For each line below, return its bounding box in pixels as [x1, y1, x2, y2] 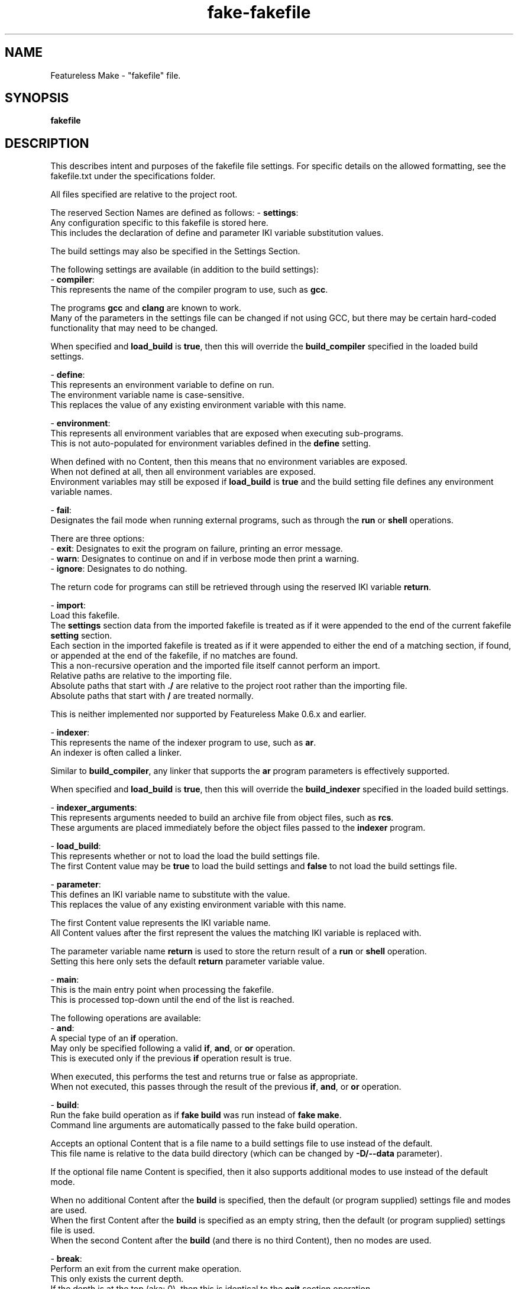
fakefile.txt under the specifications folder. [50, 171, 216, 182]
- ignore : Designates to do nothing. [50, 563, 187, 574]
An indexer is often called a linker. [50, 747, 182, 758]
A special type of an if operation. [50, 1033, 178, 1044]
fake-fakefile [207, 2, 311, 22]
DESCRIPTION [5, 135, 89, 151]
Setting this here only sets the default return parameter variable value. [50, 956, 325, 967]
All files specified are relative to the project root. [50, 189, 238, 200]
